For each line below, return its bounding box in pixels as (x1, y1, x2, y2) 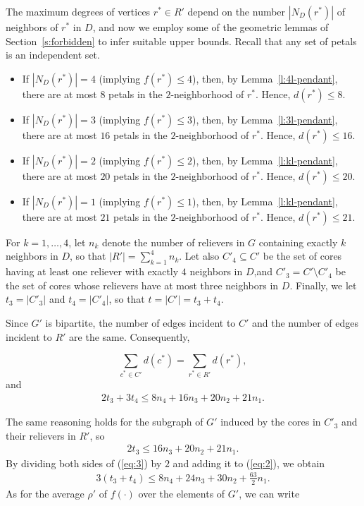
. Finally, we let (289, 277, 357, 292)
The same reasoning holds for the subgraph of (6, 414, 203, 429)
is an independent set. (6, 47, 100, 62)
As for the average (6, 486, 84, 500)
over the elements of (138, 486, 225, 500)
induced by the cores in (220, 414, 321, 429)
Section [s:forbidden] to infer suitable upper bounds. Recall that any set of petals (6, 33, 357, 48)
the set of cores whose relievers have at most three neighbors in (6, 277, 279, 292)
